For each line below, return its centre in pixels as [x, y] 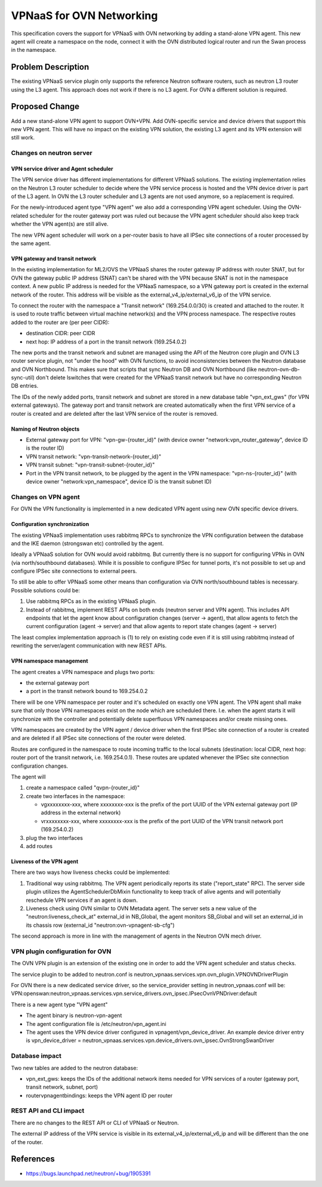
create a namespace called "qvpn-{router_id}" [83, 788]
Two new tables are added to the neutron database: [75, 1068]
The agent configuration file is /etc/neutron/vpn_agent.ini [96, 1024]
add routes [39, 846]
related [20, 215]
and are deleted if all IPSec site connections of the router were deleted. [98, 738]
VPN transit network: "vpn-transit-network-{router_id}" [94, 456]
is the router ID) [45, 448]
